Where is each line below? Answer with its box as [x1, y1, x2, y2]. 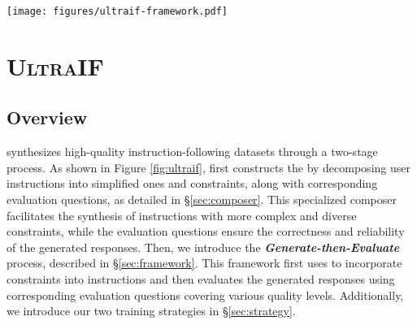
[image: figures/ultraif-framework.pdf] [7, 6, 228, 17]
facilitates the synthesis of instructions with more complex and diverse [7, 206, 357, 223]
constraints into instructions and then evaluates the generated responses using [7, 270, 395, 287]
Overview [7, 105, 88, 130]
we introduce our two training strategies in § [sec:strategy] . [7, 302, 296, 319]
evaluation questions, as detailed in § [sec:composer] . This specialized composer [7, 191, 397, 208]
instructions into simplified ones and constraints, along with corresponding [7, 175, 378, 192]
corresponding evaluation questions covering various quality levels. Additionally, [7, 286, 404, 303]
